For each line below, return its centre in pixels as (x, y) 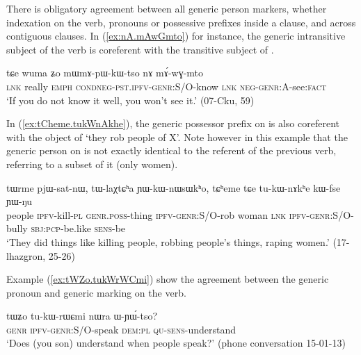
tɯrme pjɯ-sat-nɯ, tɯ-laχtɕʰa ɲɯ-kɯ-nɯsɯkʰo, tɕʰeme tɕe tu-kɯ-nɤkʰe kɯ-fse (174, 187)
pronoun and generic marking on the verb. (96, 292)
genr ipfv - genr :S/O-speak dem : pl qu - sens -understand (121, 329)
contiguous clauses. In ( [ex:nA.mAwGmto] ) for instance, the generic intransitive (176, 36)
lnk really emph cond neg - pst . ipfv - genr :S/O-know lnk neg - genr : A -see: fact (167, 86)
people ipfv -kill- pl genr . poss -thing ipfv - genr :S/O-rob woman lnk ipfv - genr (168, 214)
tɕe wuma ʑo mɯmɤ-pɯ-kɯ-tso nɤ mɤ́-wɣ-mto (105, 73)
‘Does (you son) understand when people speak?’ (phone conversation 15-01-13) (176, 343)
